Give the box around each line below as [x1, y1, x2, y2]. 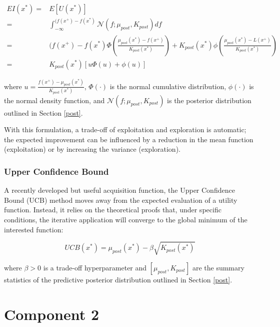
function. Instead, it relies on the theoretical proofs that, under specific [4, 204, 221, 215]
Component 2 [4, 303, 99, 324]
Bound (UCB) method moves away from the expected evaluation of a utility [4, 194, 237, 205]
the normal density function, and [4, 95, 105, 105]
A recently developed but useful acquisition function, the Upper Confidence [4, 185, 235, 195]
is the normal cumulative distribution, [109, 81, 226, 91]
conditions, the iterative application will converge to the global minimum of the [4, 214, 247, 225]
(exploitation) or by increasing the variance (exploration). [4, 144, 180, 154]
